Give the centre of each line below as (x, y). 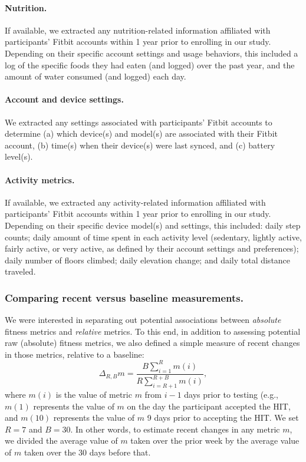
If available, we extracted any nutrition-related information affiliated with (138, 30)
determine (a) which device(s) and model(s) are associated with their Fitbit (141, 133)
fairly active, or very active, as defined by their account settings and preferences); (152, 248)
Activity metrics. (40, 179)
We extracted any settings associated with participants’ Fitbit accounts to (139, 122)
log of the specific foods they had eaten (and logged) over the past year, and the (150, 65)
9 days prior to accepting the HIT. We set (223, 418)
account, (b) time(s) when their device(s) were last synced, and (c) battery (140, 145)
